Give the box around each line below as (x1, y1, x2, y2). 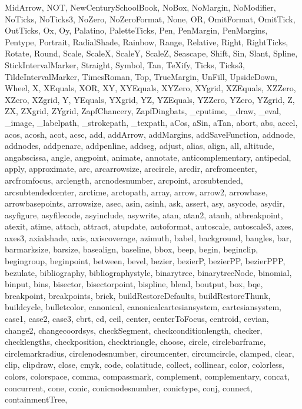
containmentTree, (5, 393, 68, 405)
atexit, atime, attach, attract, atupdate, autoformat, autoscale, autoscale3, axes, (5, 220, 294, 232)
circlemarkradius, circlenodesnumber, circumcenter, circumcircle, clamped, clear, (5, 347, 294, 359)
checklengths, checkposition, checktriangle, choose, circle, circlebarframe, (5, 335, 266, 348)
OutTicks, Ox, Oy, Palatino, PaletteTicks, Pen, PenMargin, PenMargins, (5, 24, 268, 36)
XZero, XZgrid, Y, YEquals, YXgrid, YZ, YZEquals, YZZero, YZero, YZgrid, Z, (5, 93, 295, 105)
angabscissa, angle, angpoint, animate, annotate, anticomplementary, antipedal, (5, 151, 291, 163)
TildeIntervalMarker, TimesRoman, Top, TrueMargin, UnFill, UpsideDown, (5, 70, 277, 82)
